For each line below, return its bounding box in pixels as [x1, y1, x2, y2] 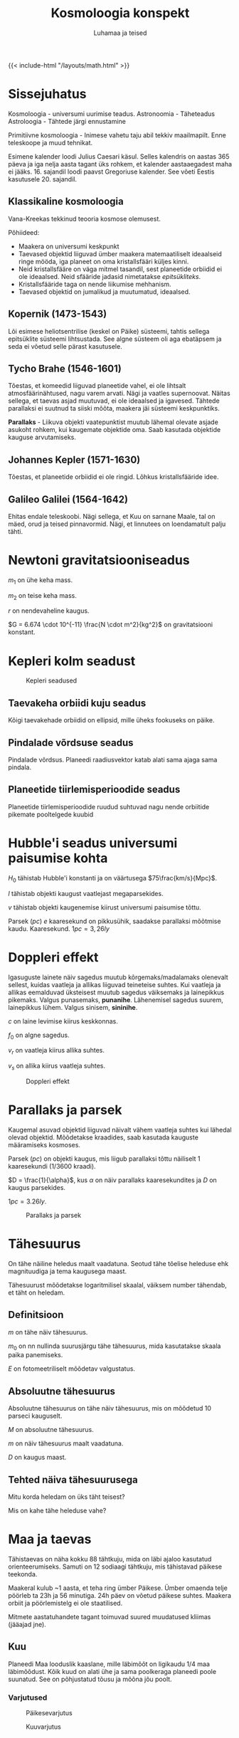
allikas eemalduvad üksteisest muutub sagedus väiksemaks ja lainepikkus [8, 988, 225, 996]
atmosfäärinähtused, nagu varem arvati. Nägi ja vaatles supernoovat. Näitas [8, 389, 230, 398]
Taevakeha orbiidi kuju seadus [8, 697, 147, 709]
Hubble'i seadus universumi [8, 835, 178, 851]
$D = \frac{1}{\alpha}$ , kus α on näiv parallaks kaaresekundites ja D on [8, 1176, 218, 1184]
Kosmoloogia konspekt [51, 5, 190, 21]
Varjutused [8, 1692, 48, 1702]
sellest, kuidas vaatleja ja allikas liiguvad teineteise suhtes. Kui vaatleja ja [8, 980, 221, 989]
